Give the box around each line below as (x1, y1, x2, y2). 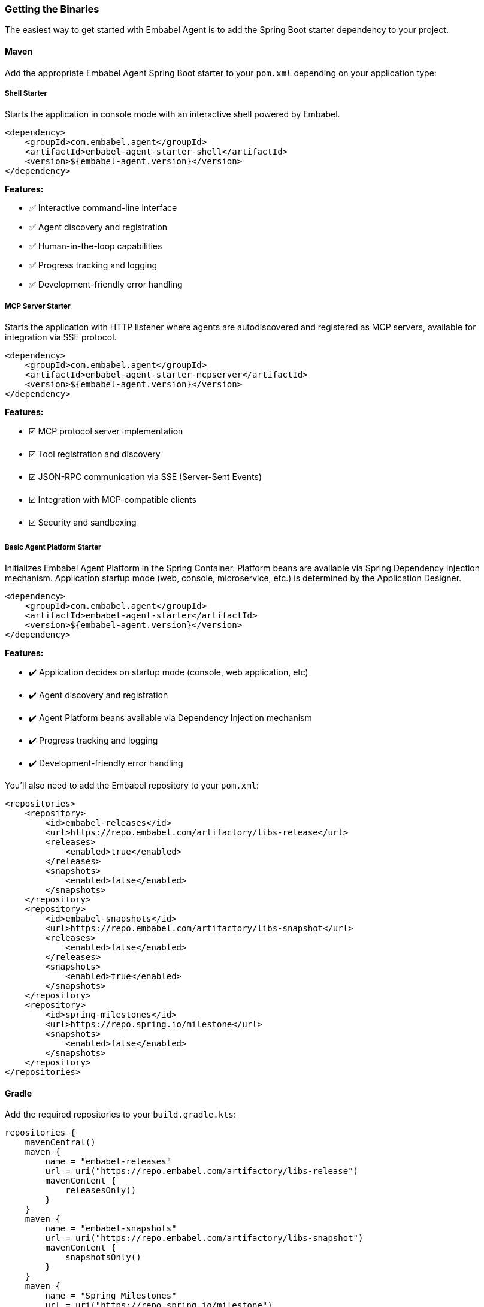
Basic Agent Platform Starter (5, 542, 101, 551)
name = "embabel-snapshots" (45, 1224, 177, 1234)
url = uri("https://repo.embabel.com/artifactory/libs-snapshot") (45, 1233, 364, 1243)
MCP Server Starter (5, 301, 71, 310)
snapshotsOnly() (65, 1252, 141, 1263)
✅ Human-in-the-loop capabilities (29, 241, 162, 252)
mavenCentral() (25, 1137, 96, 1148)
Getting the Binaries (5, 3, 99, 15)
